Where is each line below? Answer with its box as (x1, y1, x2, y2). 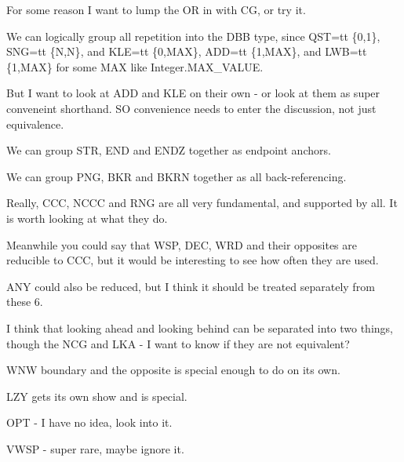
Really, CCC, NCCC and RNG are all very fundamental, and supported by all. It (6, 195, 398, 211)
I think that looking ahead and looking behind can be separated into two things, (6, 319, 393, 336)
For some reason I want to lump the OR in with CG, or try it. (6, 2, 306, 17)
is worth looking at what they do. (6, 209, 168, 226)
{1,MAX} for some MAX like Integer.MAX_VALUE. (6, 58, 264, 75)
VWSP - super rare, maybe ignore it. (6, 440, 184, 457)
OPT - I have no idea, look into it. (6, 414, 173, 431)
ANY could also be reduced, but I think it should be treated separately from (6, 278, 375, 294)
